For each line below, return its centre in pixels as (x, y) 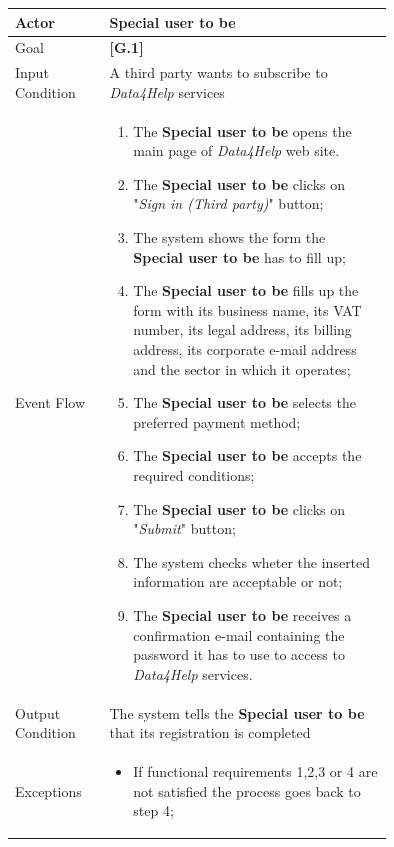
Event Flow (50, 402)
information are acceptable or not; (238, 581)
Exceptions (48, 790)
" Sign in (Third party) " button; (228, 203)
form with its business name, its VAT (247, 309)
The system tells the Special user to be (237, 712)
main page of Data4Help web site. (236, 150)
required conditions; (194, 474)
